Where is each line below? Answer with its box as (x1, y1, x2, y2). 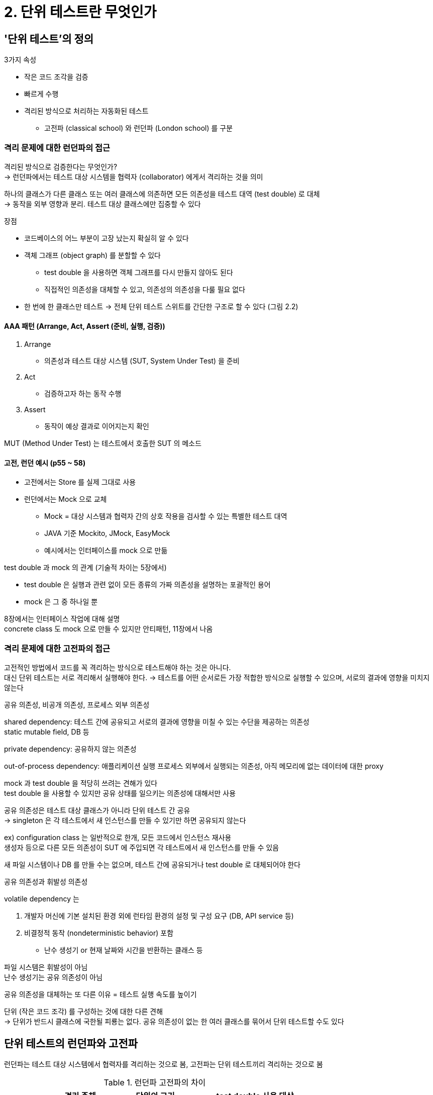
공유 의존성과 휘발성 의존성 (4, 877, 88, 886)
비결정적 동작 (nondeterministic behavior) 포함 (24, 929, 174, 938)
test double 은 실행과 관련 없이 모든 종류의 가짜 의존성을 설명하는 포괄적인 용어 (24, 580, 271, 589)
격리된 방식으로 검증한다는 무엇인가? (4, 162, 118, 171)
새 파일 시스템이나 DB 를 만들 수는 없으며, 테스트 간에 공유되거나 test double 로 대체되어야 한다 (4, 860, 301, 869)
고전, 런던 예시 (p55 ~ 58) (4, 458, 86, 467)
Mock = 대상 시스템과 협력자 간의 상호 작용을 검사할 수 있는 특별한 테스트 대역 (44, 512, 287, 521)
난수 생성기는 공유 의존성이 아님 (4, 973, 103, 982)
